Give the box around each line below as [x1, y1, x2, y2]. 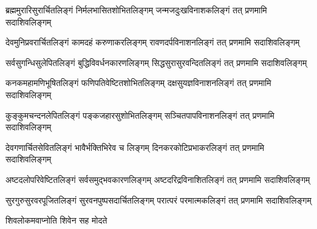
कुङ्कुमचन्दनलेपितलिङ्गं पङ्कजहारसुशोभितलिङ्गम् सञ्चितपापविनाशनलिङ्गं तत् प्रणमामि [5, 108, 274, 121]
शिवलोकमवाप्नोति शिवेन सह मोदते [5, 214, 107, 227]
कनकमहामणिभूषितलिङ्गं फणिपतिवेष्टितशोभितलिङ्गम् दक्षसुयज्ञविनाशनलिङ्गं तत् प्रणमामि [5, 76, 271, 89]
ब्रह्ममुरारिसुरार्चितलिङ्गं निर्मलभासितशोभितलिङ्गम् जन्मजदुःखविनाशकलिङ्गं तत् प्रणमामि [5, 4, 267, 16]
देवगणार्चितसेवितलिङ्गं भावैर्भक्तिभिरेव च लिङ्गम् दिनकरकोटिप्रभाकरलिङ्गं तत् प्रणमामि [5, 141, 264, 153]
